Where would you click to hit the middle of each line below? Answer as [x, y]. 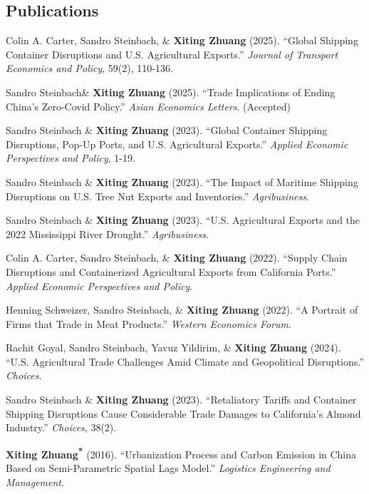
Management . [35, 482]
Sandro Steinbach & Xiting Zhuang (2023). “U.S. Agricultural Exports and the [183, 220]
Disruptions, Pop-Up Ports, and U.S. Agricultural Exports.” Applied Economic [177, 144]
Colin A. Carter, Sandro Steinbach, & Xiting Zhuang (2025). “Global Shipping [182, 40]
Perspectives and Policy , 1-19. [71, 158]
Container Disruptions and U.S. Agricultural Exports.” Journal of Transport [172, 54]
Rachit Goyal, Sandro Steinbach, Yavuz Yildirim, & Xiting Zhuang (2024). [173, 348]
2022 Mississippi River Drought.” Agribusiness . [107, 233]
